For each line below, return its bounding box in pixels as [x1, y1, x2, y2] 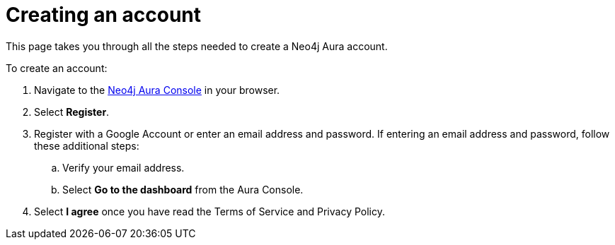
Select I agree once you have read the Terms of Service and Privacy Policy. [34, 205, 386, 217]
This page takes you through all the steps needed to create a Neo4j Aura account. [6, 40, 388, 52]
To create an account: [6, 61, 108, 74]
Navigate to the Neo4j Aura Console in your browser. [34, 83, 280, 96]
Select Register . [34, 105, 110, 118]
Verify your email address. [62, 161, 185, 174]
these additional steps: [34, 139, 139, 152]
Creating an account [6, 3, 202, 27]
